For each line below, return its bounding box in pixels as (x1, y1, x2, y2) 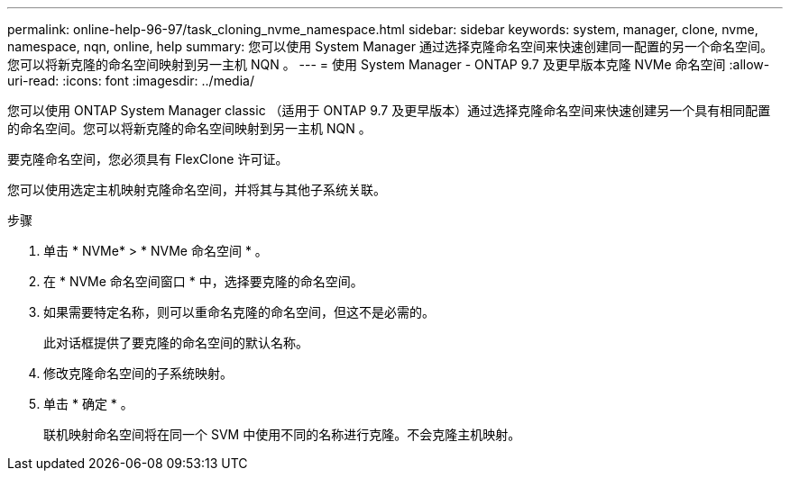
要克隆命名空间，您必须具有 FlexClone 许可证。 (7, 151, 289, 167)
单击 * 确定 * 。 (43, 396, 133, 411)
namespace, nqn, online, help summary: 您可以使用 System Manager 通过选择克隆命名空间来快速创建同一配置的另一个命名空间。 (7, 39, 773, 54)
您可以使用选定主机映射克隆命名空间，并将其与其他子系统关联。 (7, 182, 386, 197)
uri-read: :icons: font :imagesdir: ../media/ (7, 73, 254, 88)
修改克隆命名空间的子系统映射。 (43, 365, 233, 381)
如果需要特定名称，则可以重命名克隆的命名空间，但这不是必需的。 (43, 304, 435, 320)
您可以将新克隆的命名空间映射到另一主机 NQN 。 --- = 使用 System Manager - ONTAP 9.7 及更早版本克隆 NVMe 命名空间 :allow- (7, 57, 770, 72)
